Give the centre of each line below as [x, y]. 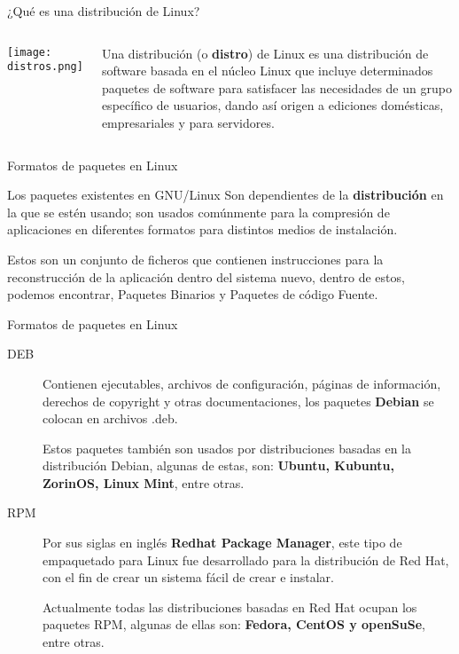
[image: [30, 52]
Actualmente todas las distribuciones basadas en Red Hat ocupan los [230, 607]
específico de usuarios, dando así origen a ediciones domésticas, [272, 105]
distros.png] [45, 67]
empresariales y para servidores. [188, 122]
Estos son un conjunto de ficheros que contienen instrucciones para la [195, 259]
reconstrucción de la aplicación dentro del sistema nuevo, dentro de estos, [206, 276]
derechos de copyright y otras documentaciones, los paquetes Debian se [238, 401]
